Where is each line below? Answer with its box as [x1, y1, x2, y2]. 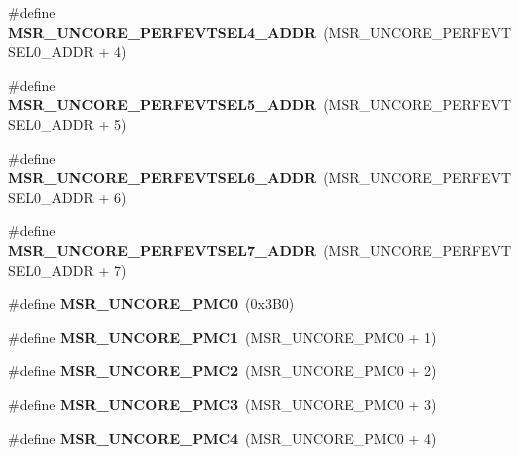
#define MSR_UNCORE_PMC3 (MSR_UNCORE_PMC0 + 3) [8, 393, 437, 414]
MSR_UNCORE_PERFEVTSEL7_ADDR [8, 239, 317, 260]
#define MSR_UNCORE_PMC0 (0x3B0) [8, 293, 295, 314]
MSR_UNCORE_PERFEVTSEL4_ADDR [8, 21, 317, 42]
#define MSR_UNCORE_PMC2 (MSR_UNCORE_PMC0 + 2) [8, 360, 437, 381]
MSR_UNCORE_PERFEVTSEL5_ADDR [8, 94, 317, 115]
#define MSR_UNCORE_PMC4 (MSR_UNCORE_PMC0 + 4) [8, 427, 437, 448]
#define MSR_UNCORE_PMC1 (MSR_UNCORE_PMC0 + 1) [8, 326, 437, 347]
